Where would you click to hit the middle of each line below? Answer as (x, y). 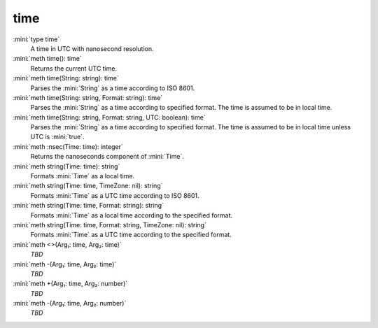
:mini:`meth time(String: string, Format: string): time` (88, 97)
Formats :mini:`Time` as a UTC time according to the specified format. (131, 235)
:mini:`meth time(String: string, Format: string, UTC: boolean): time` (109, 117)
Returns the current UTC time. (74, 68)
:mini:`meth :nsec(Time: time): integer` (68, 146)
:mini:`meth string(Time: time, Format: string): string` (89, 206)
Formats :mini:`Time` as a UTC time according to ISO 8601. (115, 195)
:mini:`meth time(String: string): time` (66, 78)
